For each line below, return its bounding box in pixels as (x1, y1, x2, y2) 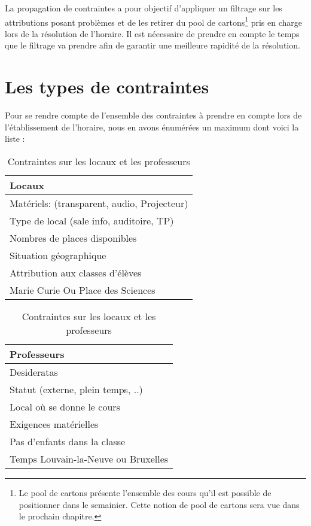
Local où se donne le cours (10, 399, 120, 413)
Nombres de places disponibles (10, 230, 137, 245)
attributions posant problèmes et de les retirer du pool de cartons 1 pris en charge (5, 14, 303, 28)
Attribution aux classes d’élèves (10, 265, 142, 279)
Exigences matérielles (10, 416, 99, 431)
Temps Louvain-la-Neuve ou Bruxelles (10, 451, 169, 466)
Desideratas (10, 364, 58, 379)
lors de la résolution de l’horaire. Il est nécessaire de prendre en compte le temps (5, 27, 300, 39)
